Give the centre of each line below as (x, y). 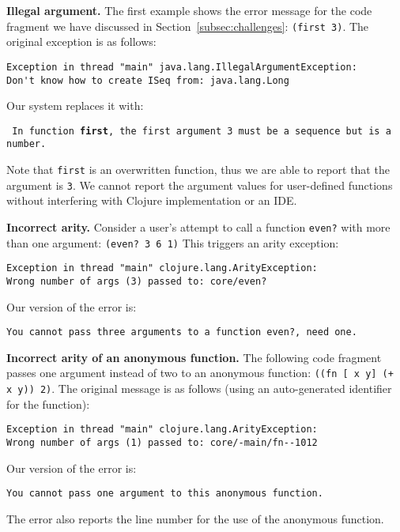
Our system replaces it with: (75, 106)
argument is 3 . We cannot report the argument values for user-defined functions (200, 185)
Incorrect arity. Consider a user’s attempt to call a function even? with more (198, 226)
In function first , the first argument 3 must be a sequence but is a (202, 131)
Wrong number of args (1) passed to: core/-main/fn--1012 (162, 443)
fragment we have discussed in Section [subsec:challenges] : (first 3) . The (188, 26)
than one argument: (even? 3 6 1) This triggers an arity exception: (173, 242)
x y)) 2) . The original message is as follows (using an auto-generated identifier (199, 389)
